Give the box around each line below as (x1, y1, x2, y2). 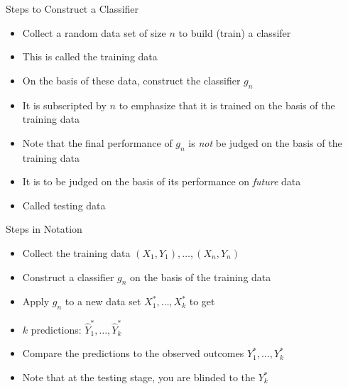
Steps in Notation (6, 221, 82, 236)
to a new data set (65, 294, 141, 309)
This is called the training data (22, 49, 158, 64)
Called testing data (22, 197, 106, 212)
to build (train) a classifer (178, 25, 291, 40)
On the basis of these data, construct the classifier (22, 72, 241, 87)
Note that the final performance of (22, 135, 173, 150)
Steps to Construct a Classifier (6, 1, 139, 16)
